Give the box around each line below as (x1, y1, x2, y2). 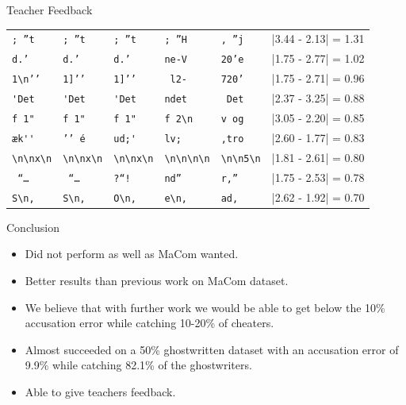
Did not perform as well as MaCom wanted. (25, 245, 239, 262)
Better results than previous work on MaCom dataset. (25, 272, 289, 288)
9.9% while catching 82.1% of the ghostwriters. (25, 357, 252, 373)
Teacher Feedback (6, 2, 93, 17)
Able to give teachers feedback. (25, 383, 176, 399)
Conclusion (6, 218, 59, 235)
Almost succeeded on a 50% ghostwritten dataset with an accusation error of (25, 341, 399, 357)
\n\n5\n (220, 152, 261, 164)
